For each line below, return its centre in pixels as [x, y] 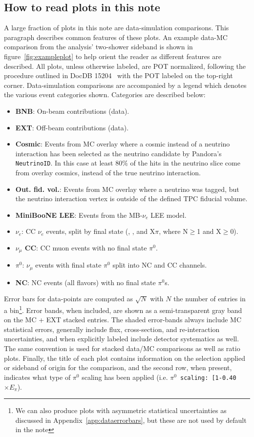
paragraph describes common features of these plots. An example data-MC [116, 37]
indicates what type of [37, 377]
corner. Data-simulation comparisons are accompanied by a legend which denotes [125, 85]
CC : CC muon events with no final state [86, 247]
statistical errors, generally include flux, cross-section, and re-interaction [112, 329]
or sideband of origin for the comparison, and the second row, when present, [118, 367]
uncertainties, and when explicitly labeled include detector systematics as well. [122, 339]
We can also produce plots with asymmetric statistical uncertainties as [121, 410]
